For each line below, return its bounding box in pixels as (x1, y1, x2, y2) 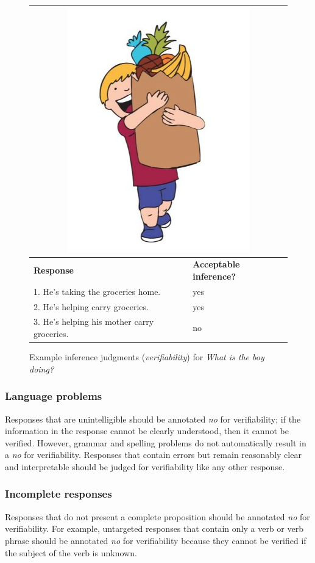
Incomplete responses (5, 486, 112, 501)
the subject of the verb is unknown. (5, 546, 137, 559)
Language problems (5, 388, 102, 404)
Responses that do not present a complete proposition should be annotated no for (5, 510, 310, 523)
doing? (29, 362, 54, 375)
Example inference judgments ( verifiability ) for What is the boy (29, 351, 264, 363)
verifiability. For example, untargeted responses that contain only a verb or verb (5, 522, 303, 535)
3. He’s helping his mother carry (34, 315, 154, 328)
